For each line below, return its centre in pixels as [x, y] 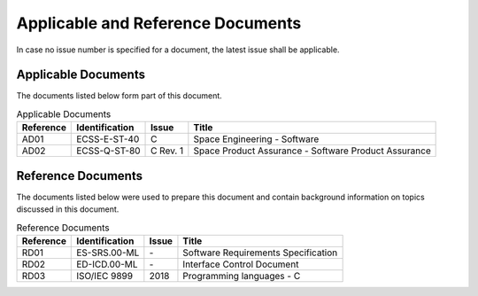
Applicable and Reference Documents [159, 23]
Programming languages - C [242, 276]
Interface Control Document [241, 264]
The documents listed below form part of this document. [119, 96]
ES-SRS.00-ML [108, 253]
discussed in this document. [68, 209]
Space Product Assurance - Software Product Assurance [312, 151]
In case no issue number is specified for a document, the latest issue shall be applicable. [178, 50]
